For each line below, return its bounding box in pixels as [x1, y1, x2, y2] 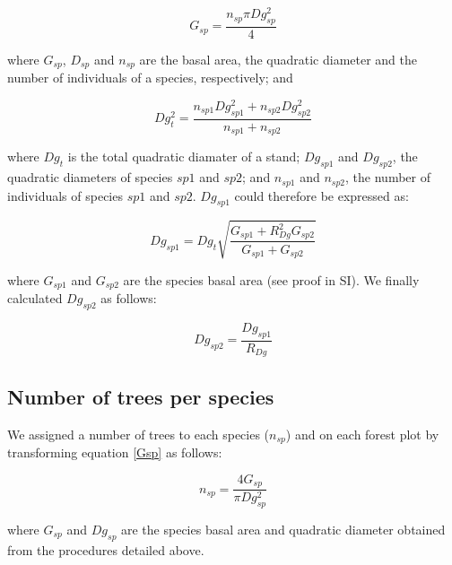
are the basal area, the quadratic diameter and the [139, 49, 418, 68]
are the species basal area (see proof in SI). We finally [123, 270, 420, 289]
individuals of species [7, 186, 123, 204]
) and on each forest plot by [285, 424, 439, 443]
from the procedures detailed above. [7, 540, 204, 559]
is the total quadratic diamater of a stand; [67, 147, 300, 166]
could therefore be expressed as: [234, 186, 409, 204]
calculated [7, 289, 63, 308]
